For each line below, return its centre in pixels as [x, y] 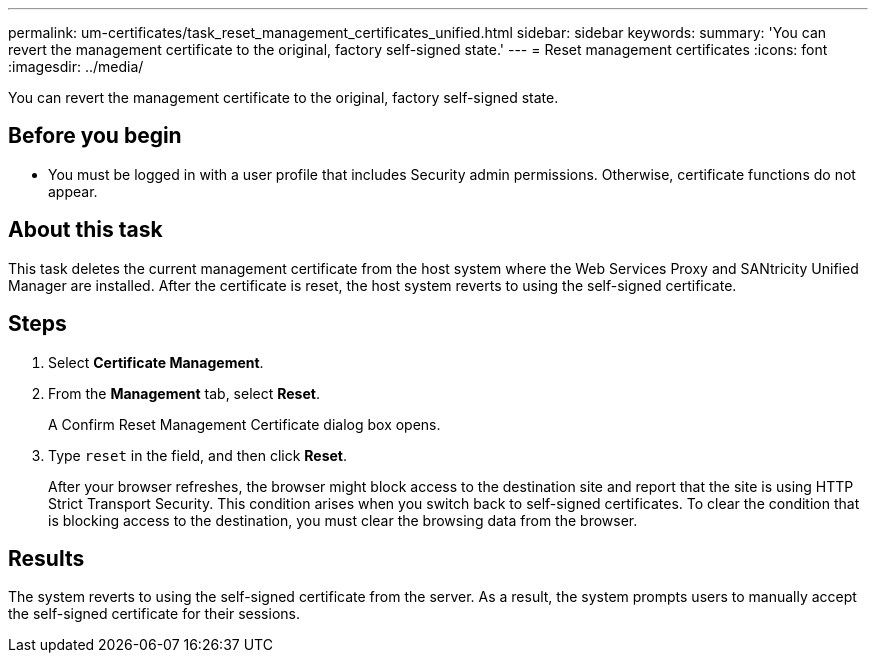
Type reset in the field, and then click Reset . [198, 455]
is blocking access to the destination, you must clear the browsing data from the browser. [343, 520]
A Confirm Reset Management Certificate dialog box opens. [244, 424]
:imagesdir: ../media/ [76, 66]
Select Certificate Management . [156, 362]
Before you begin [95, 136]
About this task [85, 230]
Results [46, 558]
